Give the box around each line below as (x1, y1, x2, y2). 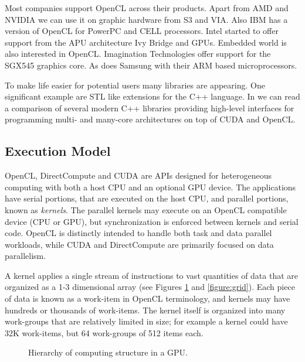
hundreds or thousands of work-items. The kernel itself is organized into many (5, 303, 286, 316)
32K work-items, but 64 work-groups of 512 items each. (5, 326, 204, 339)
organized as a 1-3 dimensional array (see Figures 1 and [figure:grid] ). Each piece (5, 281, 295, 293)
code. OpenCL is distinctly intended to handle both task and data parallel (5, 227, 272, 239)
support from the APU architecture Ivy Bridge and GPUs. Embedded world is (5, 36, 287, 48)
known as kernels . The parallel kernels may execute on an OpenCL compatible (5, 203, 287, 216)
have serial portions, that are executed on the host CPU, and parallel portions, (5, 192, 289, 204)
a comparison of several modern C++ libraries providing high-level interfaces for (5, 101, 294, 114)
